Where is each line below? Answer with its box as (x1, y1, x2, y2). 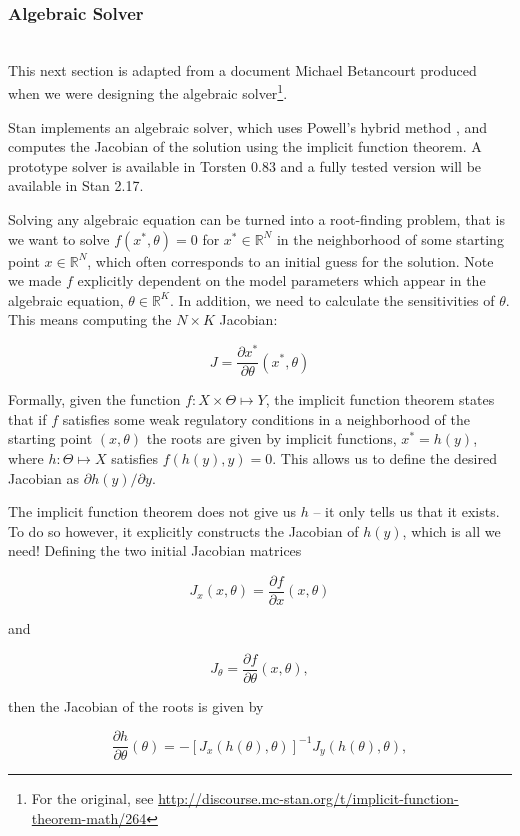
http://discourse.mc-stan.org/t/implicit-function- (158, 788, 459, 809)
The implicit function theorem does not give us (8, 501, 296, 522)
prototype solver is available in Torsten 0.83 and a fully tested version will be (8, 155, 482, 176)
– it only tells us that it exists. (313, 501, 500, 522)
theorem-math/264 (31, 807, 147, 828)
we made (8, 270, 62, 291)
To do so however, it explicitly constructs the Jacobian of (8, 520, 359, 541)
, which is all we (402, 520, 501, 541)
